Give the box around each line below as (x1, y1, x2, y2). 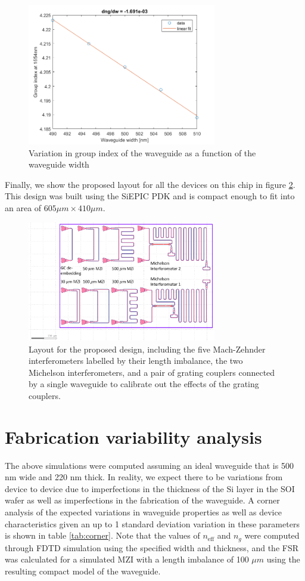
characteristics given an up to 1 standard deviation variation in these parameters (5, 517, 300, 530)
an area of (5, 201, 42, 214)
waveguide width (29, 158, 89, 171)
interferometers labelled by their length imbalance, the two (29, 354, 243, 367)
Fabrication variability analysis (5, 424, 262, 449)
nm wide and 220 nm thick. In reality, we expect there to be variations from (5, 471, 283, 483)
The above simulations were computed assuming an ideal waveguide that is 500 (5, 459, 294, 471)
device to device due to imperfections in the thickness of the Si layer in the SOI (5, 482, 295, 495)
